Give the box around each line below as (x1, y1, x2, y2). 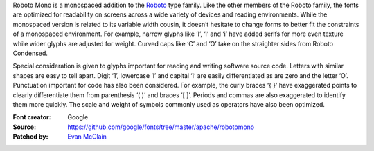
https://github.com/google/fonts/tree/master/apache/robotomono (67, 123, 255, 131)
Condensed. (12, 49, 48, 57)
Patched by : (12, 132, 48, 141)
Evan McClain (67, 132, 107, 141)
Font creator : (12, 113, 51, 121)
